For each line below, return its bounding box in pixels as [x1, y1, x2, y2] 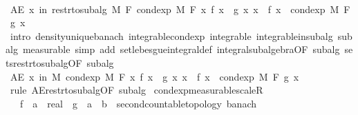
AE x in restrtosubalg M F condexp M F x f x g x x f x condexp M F [10, 1, 350, 16]
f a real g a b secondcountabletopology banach [19, 96, 256, 110]
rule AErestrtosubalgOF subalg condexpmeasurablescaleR [10, 83, 263, 97]
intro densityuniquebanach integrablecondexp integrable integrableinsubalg [10, 28, 333, 43]
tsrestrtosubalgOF [6, 55, 82, 70]
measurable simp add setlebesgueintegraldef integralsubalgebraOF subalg [22, 42, 340, 56]
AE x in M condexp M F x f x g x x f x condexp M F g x [10, 69, 299, 83]
